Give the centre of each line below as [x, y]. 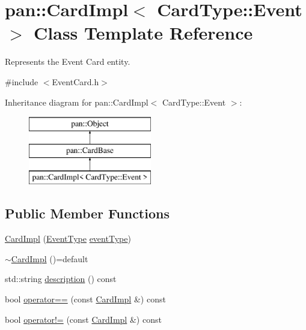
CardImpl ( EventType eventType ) [68, 238]
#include [22, 81]
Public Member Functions [87, 213]
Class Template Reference [143, 33]
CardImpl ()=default [50, 258]
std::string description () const [61, 279]
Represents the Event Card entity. [68, 61]
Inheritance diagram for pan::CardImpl [77, 102]
